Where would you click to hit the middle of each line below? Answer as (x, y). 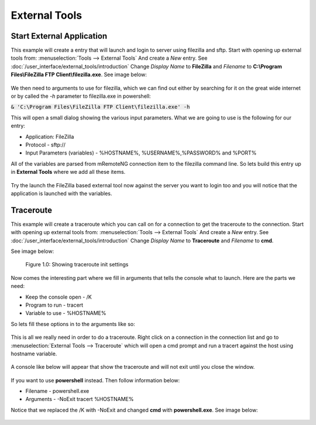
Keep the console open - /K (59, 297)
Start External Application (59, 36)
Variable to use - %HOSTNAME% (66, 313)
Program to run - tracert (54, 305)
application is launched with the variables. (61, 193)
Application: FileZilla (50, 136)
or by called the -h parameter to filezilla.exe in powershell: (81, 96)
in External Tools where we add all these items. (68, 172)
